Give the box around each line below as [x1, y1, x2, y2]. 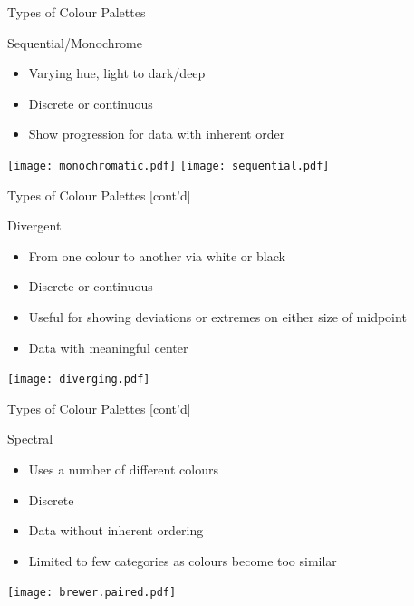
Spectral [7, 429, 53, 448]
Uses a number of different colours [28, 460, 218, 479]
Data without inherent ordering [28, 521, 204, 540]
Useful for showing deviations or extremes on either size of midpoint [28, 308, 407, 326]
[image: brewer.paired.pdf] [7, 586, 177, 600]
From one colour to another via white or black [28, 246, 285, 265]
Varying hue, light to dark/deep [28, 64, 206, 83]
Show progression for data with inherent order [28, 124, 285, 143]
